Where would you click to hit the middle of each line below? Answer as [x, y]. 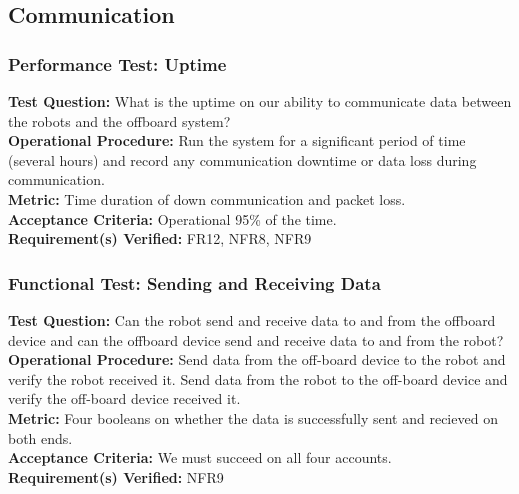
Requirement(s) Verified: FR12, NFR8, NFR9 [160, 238]
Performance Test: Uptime [117, 63]
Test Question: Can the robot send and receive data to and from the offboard [252, 319]
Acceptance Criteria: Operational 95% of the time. [172, 218]
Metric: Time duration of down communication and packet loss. [207, 198]
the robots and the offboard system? [119, 120]
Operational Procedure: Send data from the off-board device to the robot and [257, 359]
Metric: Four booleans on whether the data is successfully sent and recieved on [253, 417]
